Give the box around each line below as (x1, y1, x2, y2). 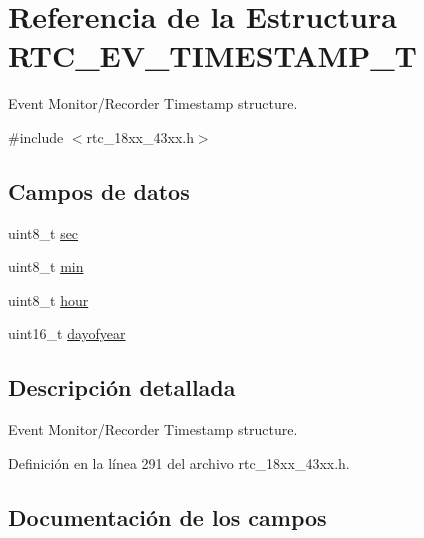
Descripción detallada (8, 372, 236, 403)
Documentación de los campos (8, 501, 327, 532)
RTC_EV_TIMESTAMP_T (8, 35, 417, 76)
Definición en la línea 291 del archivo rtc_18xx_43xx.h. (8, 452, 350, 473)
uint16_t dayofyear (8, 323, 126, 344)
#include (8, 126, 64, 147)
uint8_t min (8, 256, 84, 277)
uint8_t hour (8, 289, 89, 310)
